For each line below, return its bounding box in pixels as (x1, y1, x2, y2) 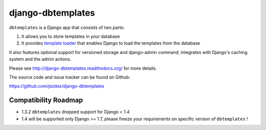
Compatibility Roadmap (9, 96, 83, 104)
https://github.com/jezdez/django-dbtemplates (9, 83, 104, 89)
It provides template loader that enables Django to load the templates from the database (21, 40, 200, 46)
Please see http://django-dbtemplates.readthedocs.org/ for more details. (9, 65, 157, 71)
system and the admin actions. (9, 56, 71, 62)
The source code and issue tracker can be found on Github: (9, 74, 131, 80)
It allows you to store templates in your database (21, 33, 120, 39)
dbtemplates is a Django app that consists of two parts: (9, 25, 125, 30)
